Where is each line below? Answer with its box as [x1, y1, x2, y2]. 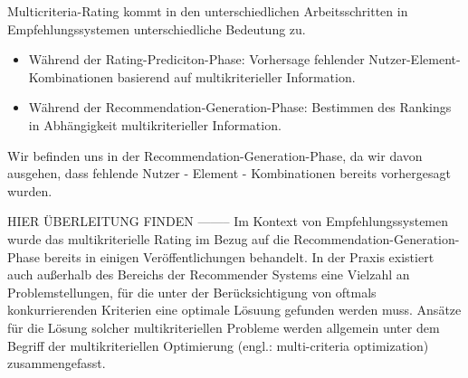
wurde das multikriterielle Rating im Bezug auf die [7, 229, 290, 248]
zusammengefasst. [7, 354, 106, 373]
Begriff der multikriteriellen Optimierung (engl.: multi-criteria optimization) [7, 335, 429, 354]
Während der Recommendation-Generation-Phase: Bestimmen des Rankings [28, 98, 452, 117]
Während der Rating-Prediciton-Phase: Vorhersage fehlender [28, 50, 365, 69]
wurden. [7, 181, 53, 200]
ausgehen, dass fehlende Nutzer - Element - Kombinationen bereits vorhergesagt [7, 164, 451, 183]
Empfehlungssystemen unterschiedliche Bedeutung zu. [7, 19, 306, 38]
